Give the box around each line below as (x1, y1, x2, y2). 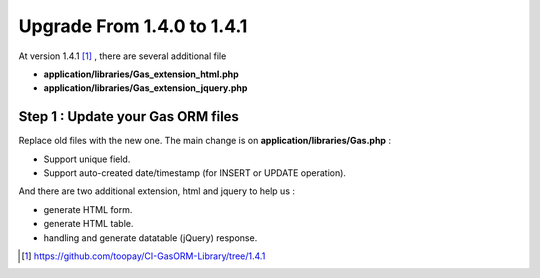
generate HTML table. (43, 218, 134, 230)
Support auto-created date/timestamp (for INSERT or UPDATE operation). (43, 167, 347, 179)
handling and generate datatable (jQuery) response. (43, 231, 258, 244)
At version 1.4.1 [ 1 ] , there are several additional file (18, 50, 227, 62)
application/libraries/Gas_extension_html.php (43, 68, 239, 80)
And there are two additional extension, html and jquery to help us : (18, 185, 295, 197)
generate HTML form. (43, 203, 133, 215)
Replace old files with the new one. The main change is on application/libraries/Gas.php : (18, 135, 392, 147)
